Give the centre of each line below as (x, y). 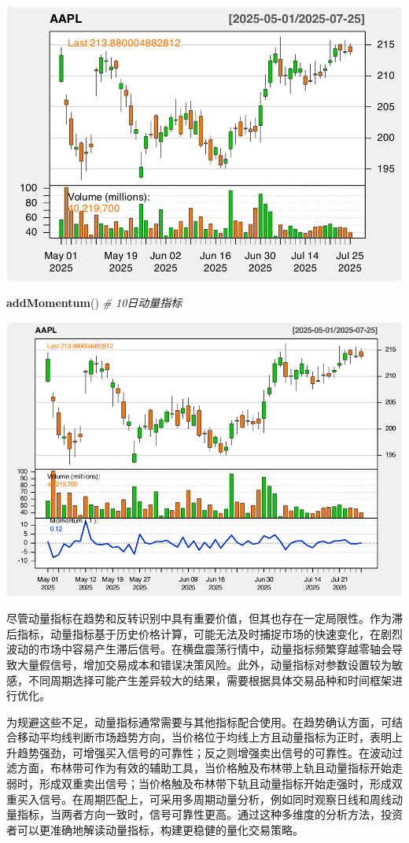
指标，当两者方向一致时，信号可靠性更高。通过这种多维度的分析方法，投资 (210, 814)
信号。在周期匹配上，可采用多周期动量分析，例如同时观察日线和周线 (215, 799)
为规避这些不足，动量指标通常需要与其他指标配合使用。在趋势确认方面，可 (199, 721)
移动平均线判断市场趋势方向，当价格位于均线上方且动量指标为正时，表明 (204, 737)
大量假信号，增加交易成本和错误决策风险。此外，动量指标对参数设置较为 (204, 664)
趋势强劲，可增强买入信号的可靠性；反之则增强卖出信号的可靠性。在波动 (204, 752)
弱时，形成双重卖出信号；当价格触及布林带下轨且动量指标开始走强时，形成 (199, 784)
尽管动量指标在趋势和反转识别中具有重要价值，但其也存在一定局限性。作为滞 (204, 618)
